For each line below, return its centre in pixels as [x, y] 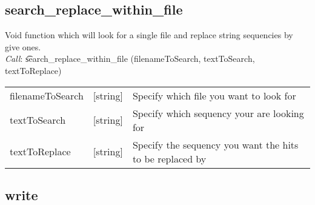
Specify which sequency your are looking [218, 113]
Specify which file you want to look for [214, 95]
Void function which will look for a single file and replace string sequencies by [149, 35]
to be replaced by [169, 158]
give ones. [23, 46]
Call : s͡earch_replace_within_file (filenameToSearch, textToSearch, [130, 59]
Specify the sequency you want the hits [215, 144]
